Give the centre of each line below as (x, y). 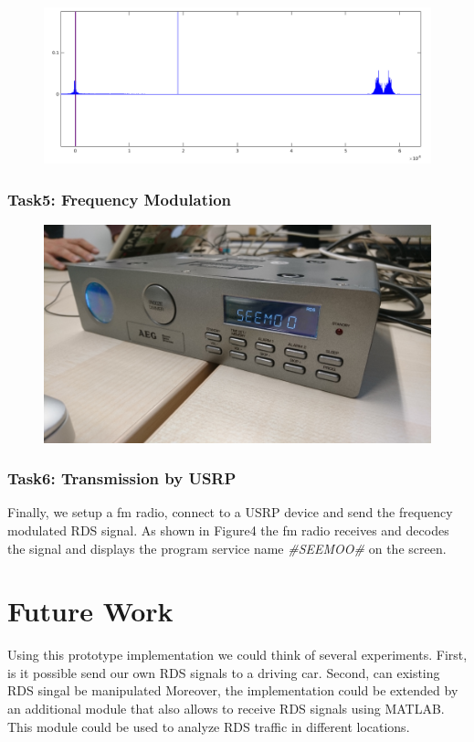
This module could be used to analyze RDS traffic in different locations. (209, 726)
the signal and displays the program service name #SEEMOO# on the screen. (227, 548)
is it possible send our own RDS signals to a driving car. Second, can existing (224, 672)
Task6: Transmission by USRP (122, 478)
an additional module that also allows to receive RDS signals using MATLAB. (226, 709)
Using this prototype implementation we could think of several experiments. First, (237, 655)
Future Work (90, 611)
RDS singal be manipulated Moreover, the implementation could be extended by (233, 690)
